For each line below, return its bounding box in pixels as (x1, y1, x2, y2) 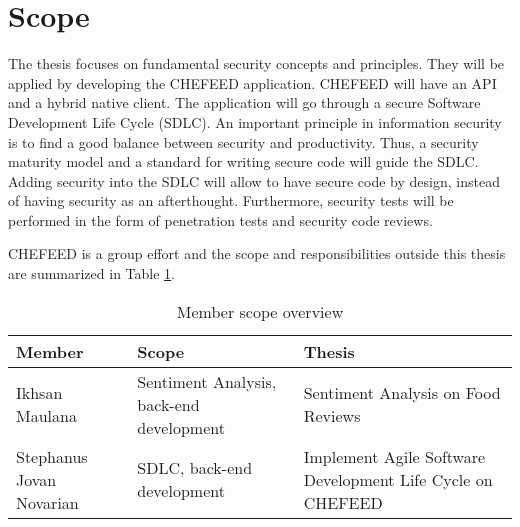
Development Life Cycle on (303, 467, 493, 491)
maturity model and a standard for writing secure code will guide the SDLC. (8, 151, 479, 172)
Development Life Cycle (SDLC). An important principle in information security (8, 111, 502, 132)
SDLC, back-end (137, 456, 253, 480)
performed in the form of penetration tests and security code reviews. (8, 209, 433, 230)
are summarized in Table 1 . (8, 263, 175, 284)
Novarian (16, 490, 79, 514)
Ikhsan (16, 381, 63, 405)
